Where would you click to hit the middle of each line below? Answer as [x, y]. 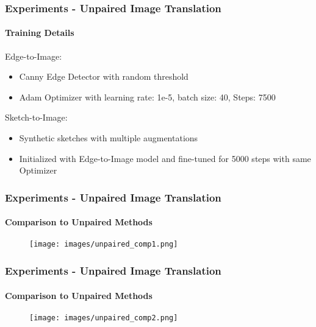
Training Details [40, 33]
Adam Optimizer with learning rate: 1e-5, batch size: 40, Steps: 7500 [147, 97]
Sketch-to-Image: [36, 117]
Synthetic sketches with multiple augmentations [109, 138]
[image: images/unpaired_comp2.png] [104, 318]
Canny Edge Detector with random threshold [104, 76]
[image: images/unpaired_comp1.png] [104, 244]
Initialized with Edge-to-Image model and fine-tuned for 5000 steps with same [165, 158]
